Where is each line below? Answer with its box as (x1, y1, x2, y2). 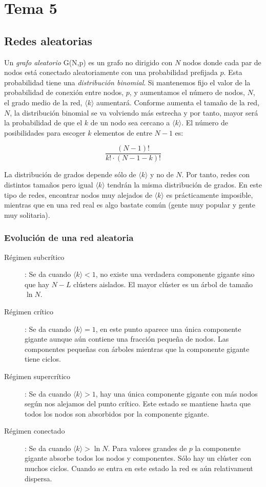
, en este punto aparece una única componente (95, 323, 241, 334)
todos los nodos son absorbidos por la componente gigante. (25, 408, 209, 419)
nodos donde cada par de (182, 57, 261, 67)
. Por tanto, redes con (181, 169, 250, 180)
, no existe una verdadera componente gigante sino (95, 269, 255, 279)
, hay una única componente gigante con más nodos (95, 388, 258, 399)
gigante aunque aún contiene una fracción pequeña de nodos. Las (25, 333, 229, 344)
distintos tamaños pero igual (4, 179, 93, 190)
